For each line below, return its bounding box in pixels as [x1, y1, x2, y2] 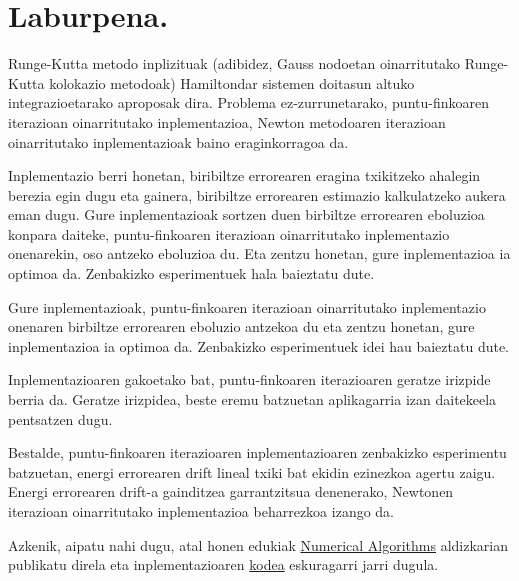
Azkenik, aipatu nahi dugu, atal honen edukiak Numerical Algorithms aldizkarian [8, 534, 509, 555]
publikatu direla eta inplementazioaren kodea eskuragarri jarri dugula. [8, 554, 439, 575]
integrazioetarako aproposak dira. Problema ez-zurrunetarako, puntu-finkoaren [8, 92, 489, 113]
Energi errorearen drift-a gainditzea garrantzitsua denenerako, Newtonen [8, 481, 454, 502]
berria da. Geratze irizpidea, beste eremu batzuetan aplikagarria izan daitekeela [8, 389, 497, 410]
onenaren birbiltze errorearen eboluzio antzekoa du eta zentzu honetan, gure [8, 316, 475, 337]
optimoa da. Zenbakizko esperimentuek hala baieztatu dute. [8, 263, 375, 284]
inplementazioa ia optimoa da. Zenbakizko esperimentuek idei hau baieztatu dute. [8, 335, 510, 356]
